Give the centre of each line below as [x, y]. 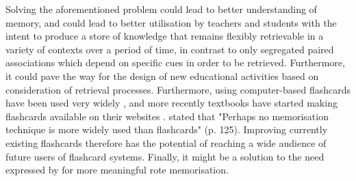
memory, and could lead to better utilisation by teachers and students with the [171, 22]
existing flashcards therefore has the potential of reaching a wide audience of [166, 142]
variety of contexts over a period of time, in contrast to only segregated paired [170, 49]
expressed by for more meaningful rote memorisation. [117, 170]
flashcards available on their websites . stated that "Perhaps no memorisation [167, 116]
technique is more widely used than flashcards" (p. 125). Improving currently [167, 129]
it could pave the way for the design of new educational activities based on [162, 75]
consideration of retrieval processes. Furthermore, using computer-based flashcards [178, 89]
